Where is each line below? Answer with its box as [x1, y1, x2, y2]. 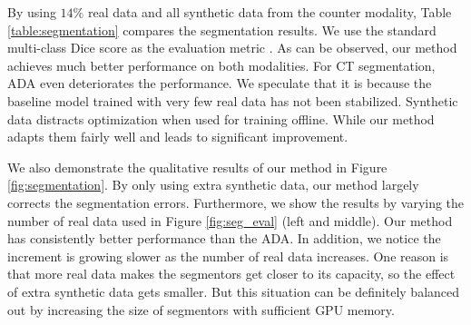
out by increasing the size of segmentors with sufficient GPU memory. [7, 300, 395, 319]
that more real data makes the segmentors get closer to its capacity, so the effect [7, 264, 456, 283]
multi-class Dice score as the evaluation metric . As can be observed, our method [7, 38, 457, 57]
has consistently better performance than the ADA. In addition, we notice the [7, 229, 441, 248]
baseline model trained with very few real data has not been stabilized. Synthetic [7, 91, 458, 110]
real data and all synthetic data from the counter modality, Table [87, 3, 452, 21]
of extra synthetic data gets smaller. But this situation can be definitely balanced [7, 281, 460, 300]
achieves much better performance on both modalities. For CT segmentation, [7, 55, 436, 74]
